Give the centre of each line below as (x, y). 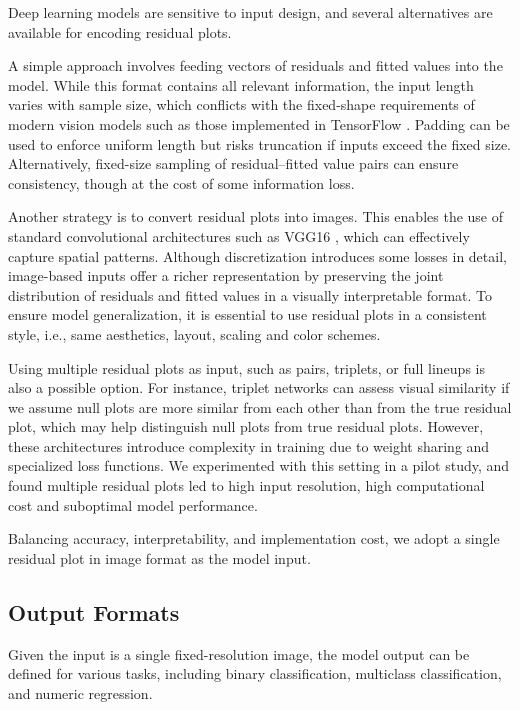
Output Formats (94, 611)
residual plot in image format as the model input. (159, 557)
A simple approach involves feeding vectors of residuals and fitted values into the (255, 65)
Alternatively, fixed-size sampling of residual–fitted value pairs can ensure (233, 163)
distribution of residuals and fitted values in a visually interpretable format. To (250, 294)
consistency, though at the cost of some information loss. (181, 182)
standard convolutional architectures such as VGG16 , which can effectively (239, 235)
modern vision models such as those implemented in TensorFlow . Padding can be (259, 123)
